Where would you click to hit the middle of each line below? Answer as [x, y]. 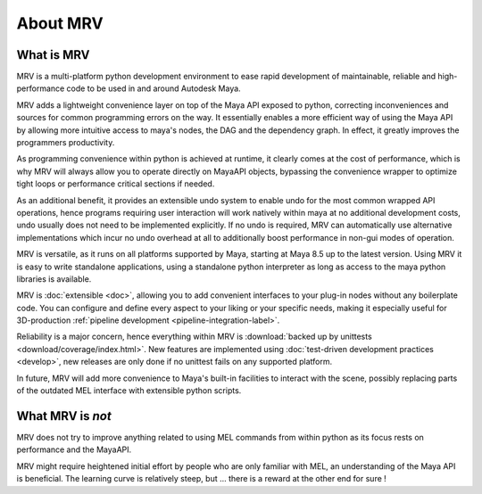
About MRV [60, 23]
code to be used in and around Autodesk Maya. [154, 88]
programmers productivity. [66, 143]
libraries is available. [54, 279]
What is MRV [53, 55]
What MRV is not [64, 416]
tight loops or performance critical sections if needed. [116, 184]
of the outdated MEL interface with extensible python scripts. [129, 391]
